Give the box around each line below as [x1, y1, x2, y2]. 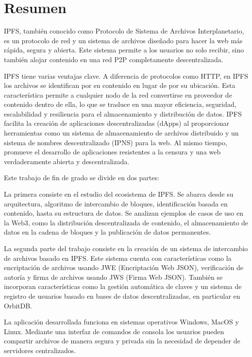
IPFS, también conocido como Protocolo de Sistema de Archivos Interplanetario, [4, 26, 244, 36]
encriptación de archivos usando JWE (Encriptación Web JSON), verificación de [4, 262, 244, 272]
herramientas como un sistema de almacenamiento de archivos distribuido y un [4, 128, 239, 138]
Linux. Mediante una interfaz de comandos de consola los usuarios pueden [4, 326, 224, 336]
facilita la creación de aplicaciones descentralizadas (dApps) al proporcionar [4, 118, 230, 128]
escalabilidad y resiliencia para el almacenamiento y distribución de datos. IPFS [4, 108, 242, 119]
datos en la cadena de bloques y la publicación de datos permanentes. [4, 227, 211, 237]
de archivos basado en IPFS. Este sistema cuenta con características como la [4, 253, 232, 263]
